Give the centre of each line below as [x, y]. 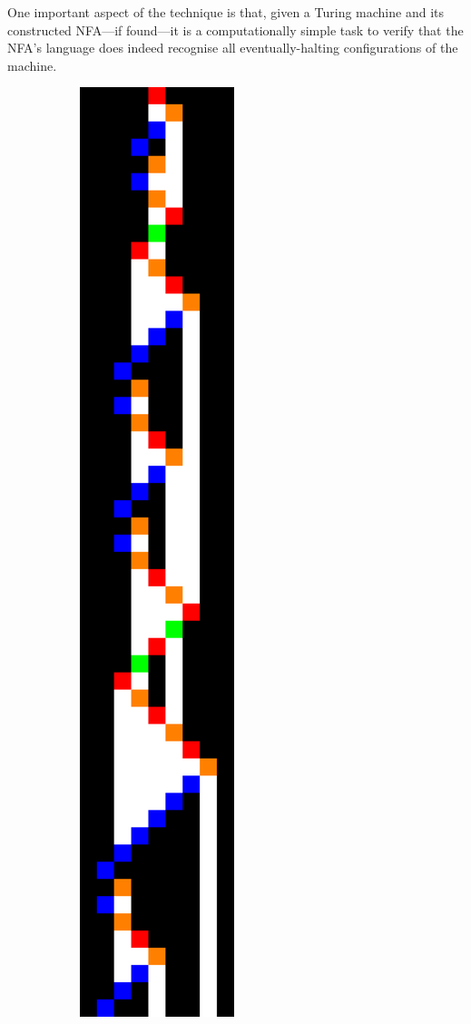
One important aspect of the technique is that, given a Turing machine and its [226, 12]
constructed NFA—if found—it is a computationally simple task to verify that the [235, 30]
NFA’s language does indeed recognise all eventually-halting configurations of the [233, 48]
